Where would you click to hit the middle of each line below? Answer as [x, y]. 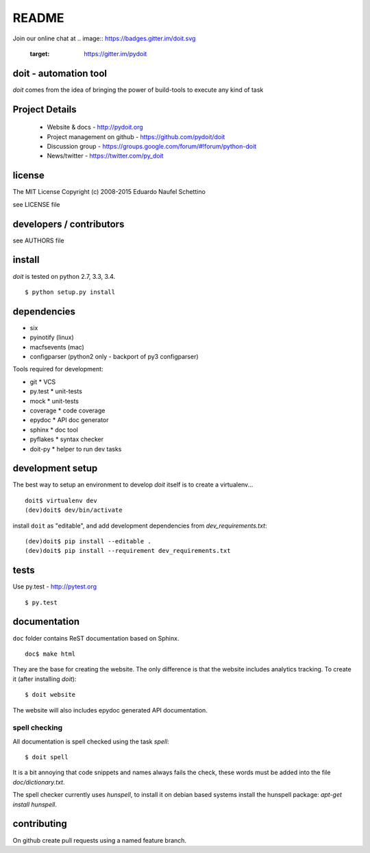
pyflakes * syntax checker [67, 439]
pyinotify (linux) [52, 337]
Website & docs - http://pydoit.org [95, 127]
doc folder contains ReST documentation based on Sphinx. [96, 638]
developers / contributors [69, 224]
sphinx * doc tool [54, 430]
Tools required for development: [58, 369]
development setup [55, 468]
